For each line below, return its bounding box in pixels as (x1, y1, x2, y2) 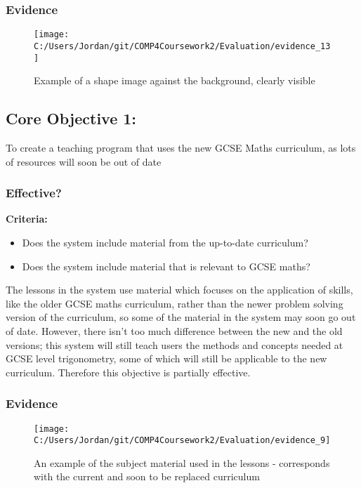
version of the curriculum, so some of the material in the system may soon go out (6, 310, 356, 324)
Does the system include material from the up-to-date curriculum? (22, 235, 308, 249)
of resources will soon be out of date (6, 154, 162, 169)
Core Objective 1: (6, 107, 137, 129)
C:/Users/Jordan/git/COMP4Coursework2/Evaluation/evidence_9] (34, 435, 331, 446)
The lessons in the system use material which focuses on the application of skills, (6, 282, 353, 297)
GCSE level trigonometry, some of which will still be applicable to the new (6, 351, 327, 366)
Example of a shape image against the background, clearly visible (34, 73, 315, 88)
